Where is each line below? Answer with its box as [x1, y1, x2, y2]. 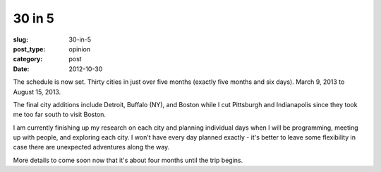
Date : [13, 64, 30, 73]
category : [13, 55, 43, 63]
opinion [68, 44, 91, 53]
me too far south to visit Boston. [13, 110, 106, 119]
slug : [13, 35, 28, 44]
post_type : [13, 44, 46, 53]
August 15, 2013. [13, 87, 61, 96]
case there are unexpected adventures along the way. [13, 143, 170, 152]
